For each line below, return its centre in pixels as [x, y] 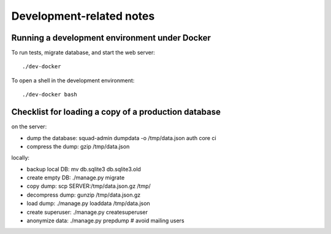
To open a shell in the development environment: [73, 80]
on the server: [29, 127]
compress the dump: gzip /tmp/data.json [78, 146]
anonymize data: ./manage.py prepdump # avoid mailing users [105, 220]
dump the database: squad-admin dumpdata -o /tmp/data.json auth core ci [122, 138]
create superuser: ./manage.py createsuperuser [87, 212]
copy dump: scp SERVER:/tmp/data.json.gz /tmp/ [89, 186]
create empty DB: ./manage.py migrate [76, 177]
